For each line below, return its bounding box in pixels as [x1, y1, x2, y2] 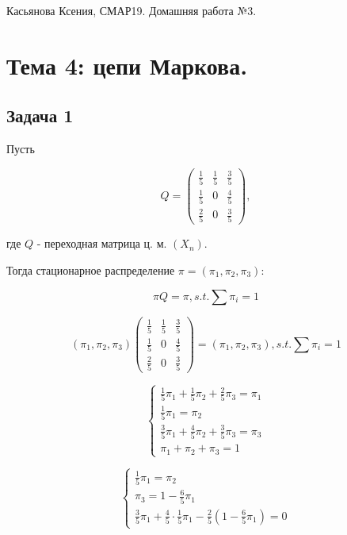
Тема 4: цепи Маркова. [6, 48, 248, 81]
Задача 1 [6, 103, 74, 128]
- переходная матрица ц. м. [36, 235, 167, 252]
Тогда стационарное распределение [6, 262, 175, 279]
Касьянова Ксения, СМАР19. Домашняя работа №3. [6, 2, 257, 18]
